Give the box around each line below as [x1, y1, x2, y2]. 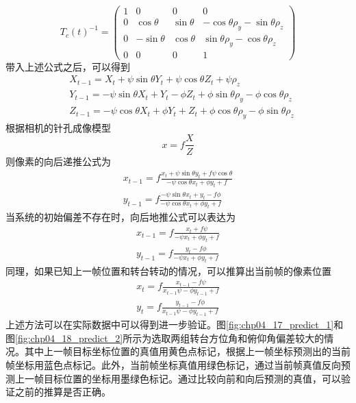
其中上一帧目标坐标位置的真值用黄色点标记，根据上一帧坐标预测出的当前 [24, 344, 351, 358]
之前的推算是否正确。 [14, 384, 111, 399]
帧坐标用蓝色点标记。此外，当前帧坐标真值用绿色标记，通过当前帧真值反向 [5, 357, 341, 371]
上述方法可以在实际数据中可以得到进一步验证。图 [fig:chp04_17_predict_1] [5, 317, 334, 332]
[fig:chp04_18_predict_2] [15, 330, 123, 345]
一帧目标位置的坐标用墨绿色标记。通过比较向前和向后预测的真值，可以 [24, 371, 341, 385]
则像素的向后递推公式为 [5, 154, 111, 168]
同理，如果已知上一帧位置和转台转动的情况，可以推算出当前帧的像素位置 [5, 263, 331, 278]
